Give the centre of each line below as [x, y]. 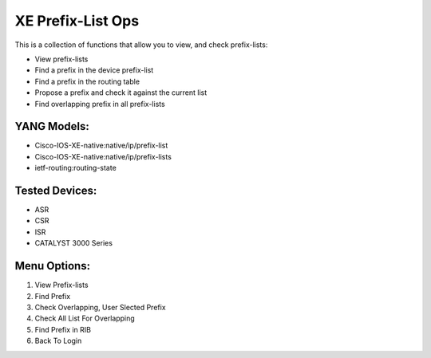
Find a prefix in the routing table [87, 81]
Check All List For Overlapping [85, 318]
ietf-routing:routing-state [76, 168]
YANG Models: [52, 126]
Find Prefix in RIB [63, 329]
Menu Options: [53, 266]
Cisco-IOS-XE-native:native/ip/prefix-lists [103, 156]
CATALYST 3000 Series [74, 243]
